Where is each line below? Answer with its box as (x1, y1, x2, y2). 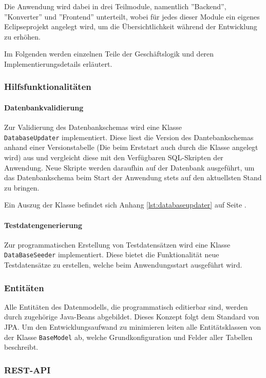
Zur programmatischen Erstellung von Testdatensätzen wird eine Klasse (4, 239, 231, 250)
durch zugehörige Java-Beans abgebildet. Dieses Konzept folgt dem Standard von (4, 311, 259, 322)
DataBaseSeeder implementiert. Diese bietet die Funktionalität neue (4, 249, 219, 260)
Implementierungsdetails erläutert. (4, 58, 112, 69)
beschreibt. (4, 342, 39, 352)
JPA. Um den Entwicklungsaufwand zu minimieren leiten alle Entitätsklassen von (4, 322, 261, 332)
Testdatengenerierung (4, 219, 83, 230)
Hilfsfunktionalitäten (4, 80, 91, 93)
